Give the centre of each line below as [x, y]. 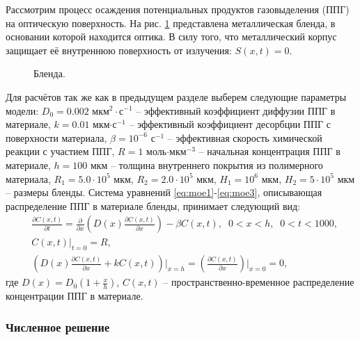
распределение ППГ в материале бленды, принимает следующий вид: [153, 205]
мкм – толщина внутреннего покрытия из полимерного [206, 164]
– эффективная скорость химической [245, 137]
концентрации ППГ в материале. [75, 296]
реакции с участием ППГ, [60, 151]
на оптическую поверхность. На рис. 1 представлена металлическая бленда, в [171, 23]
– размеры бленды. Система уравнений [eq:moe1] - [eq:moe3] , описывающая [164, 192]
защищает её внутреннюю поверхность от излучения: [119, 50]
